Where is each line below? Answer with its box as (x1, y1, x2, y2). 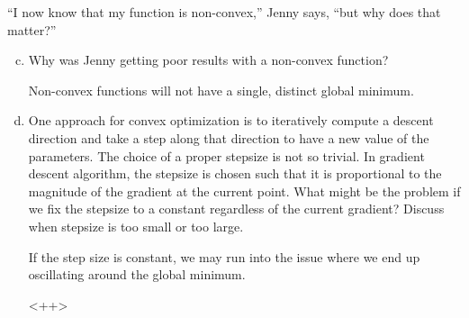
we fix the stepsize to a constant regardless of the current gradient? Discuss (28, 199, 445, 218)
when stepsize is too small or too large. (28, 216, 244, 235)
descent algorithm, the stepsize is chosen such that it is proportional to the (28, 164, 442, 183)
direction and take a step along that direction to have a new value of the (28, 128, 429, 147)
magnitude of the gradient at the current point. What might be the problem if (28, 181, 461, 200)
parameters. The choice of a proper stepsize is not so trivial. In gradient (28, 146, 425, 165)
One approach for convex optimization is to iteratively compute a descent (28, 111, 434, 130)
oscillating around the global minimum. (28, 265, 246, 284)
